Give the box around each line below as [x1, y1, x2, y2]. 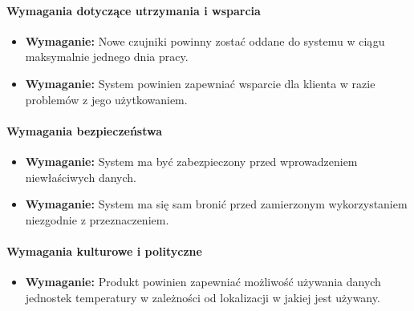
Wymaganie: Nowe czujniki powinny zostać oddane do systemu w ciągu [25, 32, 385, 49]
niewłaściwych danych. [25, 168, 136, 185]
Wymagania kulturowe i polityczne [6, 242, 202, 259]
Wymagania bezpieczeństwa [6, 122, 163, 139]
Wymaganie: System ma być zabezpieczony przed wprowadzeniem [25, 152, 358, 169]
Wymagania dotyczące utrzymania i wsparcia [6, 2, 261, 18]
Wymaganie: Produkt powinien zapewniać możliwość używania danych [25, 273, 381, 290]
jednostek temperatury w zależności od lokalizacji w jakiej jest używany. [25, 289, 380, 305]
